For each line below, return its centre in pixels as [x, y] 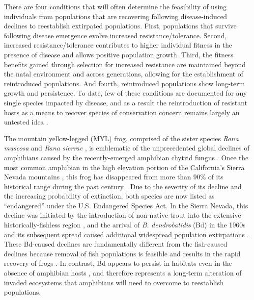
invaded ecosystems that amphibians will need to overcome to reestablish [114, 282]
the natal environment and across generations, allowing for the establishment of [124, 74]
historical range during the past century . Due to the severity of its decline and [123, 186]
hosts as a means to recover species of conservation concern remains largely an [122, 112]
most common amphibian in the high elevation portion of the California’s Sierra [124, 167]
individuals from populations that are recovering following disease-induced [115, 16]
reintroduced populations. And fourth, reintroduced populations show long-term [125, 83]
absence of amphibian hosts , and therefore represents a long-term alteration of [123, 273]
